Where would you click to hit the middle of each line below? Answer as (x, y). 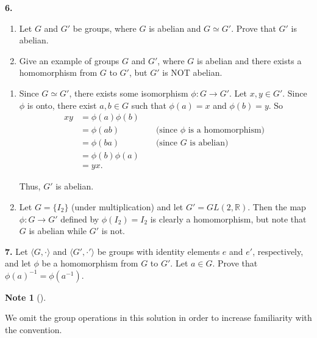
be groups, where (105, 28)
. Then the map (277, 206)
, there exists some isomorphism (129, 93)
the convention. (34, 330)
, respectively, (278, 251)
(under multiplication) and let (127, 206)
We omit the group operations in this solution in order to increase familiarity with (158, 318)
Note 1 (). (26, 297)
